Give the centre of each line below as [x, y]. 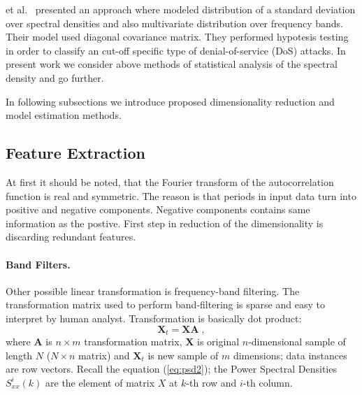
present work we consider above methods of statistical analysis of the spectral [172, 64]
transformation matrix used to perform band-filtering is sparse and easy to [165, 304]
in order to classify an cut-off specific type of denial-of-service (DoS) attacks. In [176, 50]
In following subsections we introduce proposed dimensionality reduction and [170, 101]
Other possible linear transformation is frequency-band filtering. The [153, 290]
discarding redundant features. [71, 237]
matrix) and [104, 355]
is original [218, 341]
